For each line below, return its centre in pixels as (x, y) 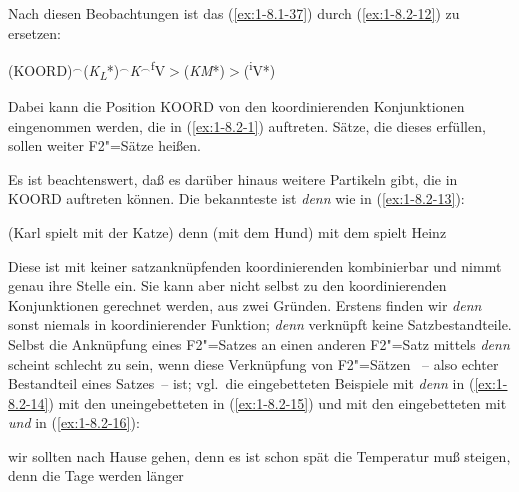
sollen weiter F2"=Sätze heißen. (104, 145)
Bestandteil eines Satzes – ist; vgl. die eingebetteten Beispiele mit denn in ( (241, 383)
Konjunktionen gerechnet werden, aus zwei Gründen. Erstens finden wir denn (245, 304)
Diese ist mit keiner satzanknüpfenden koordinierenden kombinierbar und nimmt (255, 265)
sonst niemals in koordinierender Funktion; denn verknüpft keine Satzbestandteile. (260, 324)
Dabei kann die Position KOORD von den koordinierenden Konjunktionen (236, 105)
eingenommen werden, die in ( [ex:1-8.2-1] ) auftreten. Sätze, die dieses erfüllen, (247, 125)
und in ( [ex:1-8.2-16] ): (74, 422)
